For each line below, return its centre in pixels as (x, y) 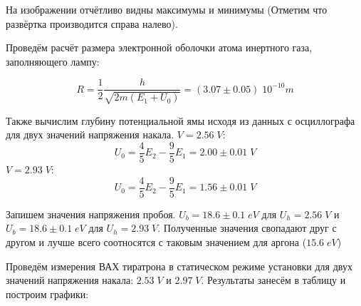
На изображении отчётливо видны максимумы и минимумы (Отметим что (167, 9)
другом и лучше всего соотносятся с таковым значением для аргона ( (156, 241)
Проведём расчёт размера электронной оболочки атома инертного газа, (159, 47)
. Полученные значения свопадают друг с (247, 228)
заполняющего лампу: (53, 61)
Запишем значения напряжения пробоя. (91, 214)
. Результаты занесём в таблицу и (273, 280)
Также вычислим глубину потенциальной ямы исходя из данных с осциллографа (180, 120)
